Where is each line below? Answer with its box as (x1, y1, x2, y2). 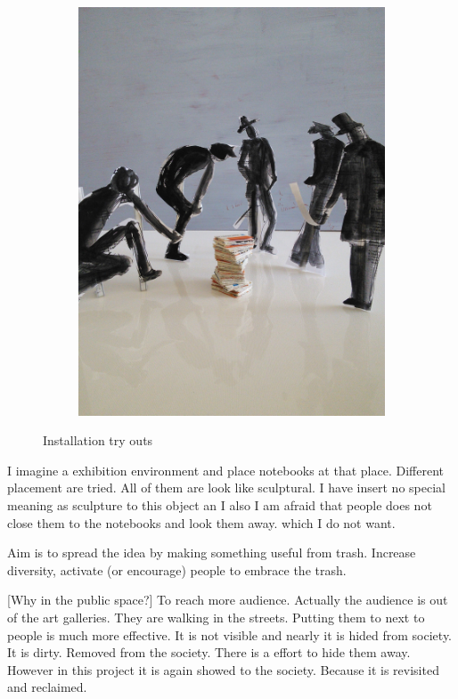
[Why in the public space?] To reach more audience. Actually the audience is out (7, 590, 448, 609)
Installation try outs (43, 431, 153, 450)
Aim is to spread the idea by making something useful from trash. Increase (7, 543, 416, 562)
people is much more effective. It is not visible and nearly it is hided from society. (7, 625, 453, 644)
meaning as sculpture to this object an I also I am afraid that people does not (7, 496, 432, 515)
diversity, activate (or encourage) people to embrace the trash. (7, 560, 347, 579)
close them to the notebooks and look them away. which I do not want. (7, 513, 396, 532)
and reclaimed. (7, 678, 87, 696)
